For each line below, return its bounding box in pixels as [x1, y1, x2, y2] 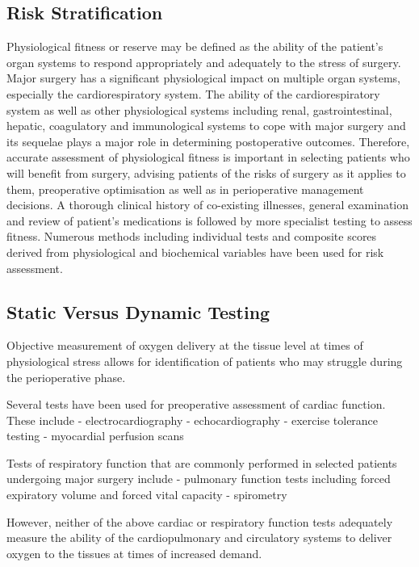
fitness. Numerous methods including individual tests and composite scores [6, 228, 377, 245]
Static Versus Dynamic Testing [6, 299, 270, 324]
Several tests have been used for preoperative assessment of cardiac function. [6, 396, 386, 413]
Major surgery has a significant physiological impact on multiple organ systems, [6, 69, 400, 86]
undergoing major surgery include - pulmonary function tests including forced [6, 470, 391, 487]
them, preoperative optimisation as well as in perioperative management [6, 180, 364, 197]
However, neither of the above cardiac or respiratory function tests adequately [6, 513, 393, 530]
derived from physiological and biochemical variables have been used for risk [6, 243, 384, 260]
